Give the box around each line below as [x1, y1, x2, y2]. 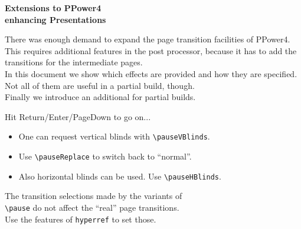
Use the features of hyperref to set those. [5, 213, 156, 225]
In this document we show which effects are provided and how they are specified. [5, 67, 297, 79]
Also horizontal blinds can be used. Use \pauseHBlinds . [18, 170, 221, 182]
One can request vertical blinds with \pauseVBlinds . [18, 130, 210, 142]
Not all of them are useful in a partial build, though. [5, 79, 195, 91]
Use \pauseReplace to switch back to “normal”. [18, 150, 192, 162]
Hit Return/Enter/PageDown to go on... [5, 110, 151, 122]
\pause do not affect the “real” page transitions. [5, 201, 179, 213]
